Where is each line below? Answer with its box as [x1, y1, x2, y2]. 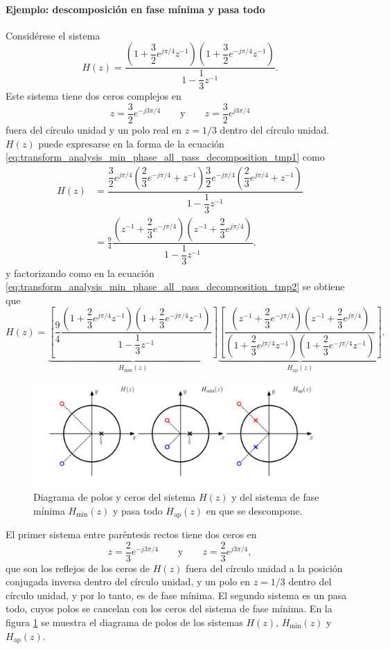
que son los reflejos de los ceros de [6, 560, 150, 575]
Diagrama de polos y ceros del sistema [33, 489, 196, 504]
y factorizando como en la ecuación [6, 265, 154, 280]
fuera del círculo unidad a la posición [186, 560, 343, 575]
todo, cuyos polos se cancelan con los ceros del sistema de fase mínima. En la [6, 601, 333, 616]
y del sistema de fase [231, 489, 319, 504]
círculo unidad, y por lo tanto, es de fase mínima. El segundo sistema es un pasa [6, 587, 347, 602]
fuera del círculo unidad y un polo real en [6, 122, 182, 136]
